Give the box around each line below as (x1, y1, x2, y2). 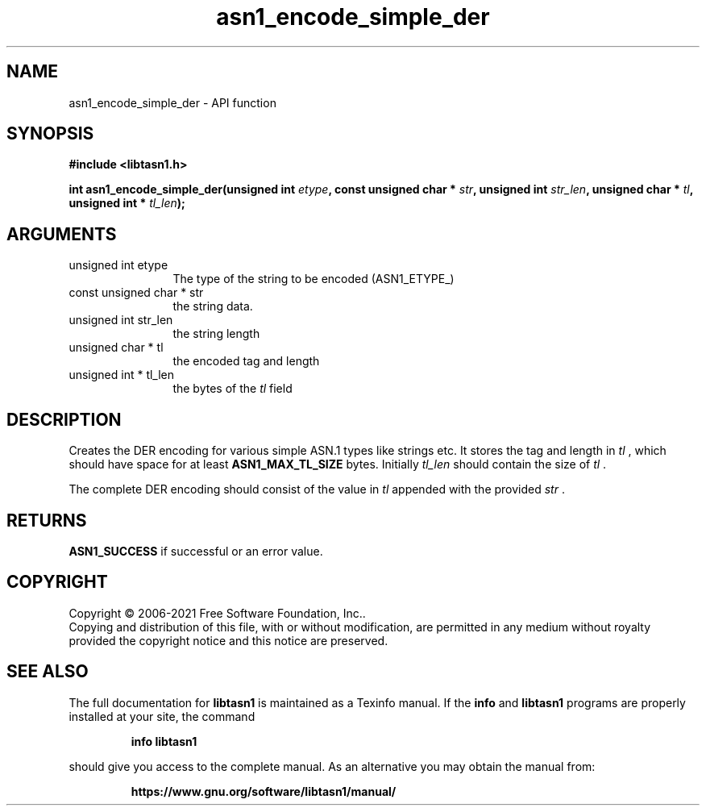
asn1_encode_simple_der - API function (69, 95, 276, 110)
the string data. (172, 299, 253, 314)
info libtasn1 (131, 734, 197, 748)
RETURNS (6, 510, 87, 531)
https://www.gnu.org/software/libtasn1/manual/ (131, 784, 397, 798)
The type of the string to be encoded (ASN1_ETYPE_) (172, 272, 455, 286)
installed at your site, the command (69, 709, 255, 723)
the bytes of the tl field (172, 381, 293, 396)
